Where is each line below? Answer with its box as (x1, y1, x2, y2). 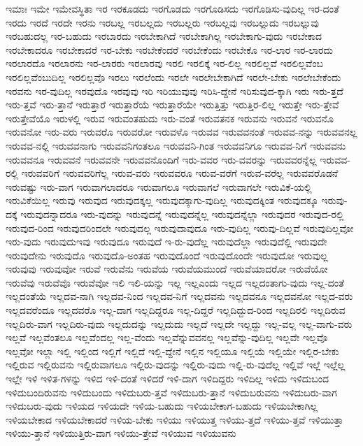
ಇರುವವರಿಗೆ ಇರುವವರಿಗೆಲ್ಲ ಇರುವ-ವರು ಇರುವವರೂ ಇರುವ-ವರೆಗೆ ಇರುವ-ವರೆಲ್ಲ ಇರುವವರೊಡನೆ (21, 166, 339, 180)
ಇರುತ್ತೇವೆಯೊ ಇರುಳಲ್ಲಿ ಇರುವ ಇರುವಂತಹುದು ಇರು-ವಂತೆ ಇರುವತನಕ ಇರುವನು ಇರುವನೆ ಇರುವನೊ (6, 110, 334, 125)
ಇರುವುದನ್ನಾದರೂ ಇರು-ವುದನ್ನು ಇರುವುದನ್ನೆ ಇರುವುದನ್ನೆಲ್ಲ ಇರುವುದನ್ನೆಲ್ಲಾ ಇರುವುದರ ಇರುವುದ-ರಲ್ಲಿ (20, 206, 344, 221)
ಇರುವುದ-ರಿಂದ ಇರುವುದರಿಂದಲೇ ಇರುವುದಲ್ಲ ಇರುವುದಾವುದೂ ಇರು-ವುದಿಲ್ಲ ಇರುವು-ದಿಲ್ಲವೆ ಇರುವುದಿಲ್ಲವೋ (6, 220, 354, 235)
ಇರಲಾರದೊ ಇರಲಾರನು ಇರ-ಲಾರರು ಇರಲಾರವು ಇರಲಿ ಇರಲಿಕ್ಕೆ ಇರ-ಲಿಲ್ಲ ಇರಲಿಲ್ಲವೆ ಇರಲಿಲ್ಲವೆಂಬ (6, 56, 324, 71)
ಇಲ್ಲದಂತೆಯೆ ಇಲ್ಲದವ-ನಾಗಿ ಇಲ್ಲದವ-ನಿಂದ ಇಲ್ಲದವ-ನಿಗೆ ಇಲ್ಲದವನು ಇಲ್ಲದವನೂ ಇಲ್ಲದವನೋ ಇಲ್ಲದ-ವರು (6, 289, 353, 303)
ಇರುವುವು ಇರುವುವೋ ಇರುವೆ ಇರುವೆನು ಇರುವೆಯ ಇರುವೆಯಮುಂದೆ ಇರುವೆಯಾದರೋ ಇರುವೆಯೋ (6, 261, 328, 276)
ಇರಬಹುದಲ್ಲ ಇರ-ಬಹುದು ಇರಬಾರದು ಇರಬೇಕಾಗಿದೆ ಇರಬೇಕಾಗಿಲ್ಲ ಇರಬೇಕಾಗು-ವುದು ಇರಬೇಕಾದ (6, 29, 322, 43)
